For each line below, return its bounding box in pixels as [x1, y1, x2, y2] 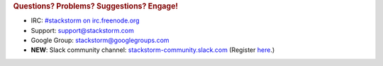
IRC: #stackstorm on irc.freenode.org [30, 16, 140, 25]
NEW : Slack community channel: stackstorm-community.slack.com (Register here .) [30, 46, 275, 54]
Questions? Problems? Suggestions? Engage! [13, 1, 179, 11]
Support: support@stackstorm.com [30, 26, 134, 34]
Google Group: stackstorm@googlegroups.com [30, 36, 170, 45]
